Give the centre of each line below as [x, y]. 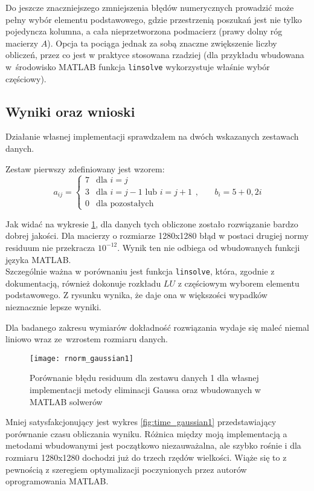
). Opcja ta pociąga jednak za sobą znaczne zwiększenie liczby [162, 43]
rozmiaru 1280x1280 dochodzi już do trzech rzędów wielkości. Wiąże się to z [146, 457]
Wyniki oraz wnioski [70, 111]
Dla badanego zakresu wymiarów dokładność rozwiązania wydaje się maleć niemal [157, 327]
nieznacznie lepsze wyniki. [53, 307]
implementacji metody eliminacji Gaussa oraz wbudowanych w [145, 390]
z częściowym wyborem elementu [239, 283]
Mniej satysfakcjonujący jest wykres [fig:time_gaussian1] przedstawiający [141, 422]
